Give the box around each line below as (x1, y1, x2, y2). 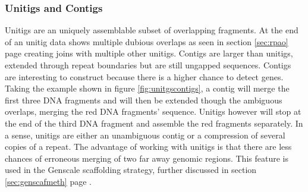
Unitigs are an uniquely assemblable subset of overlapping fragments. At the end (5, 24, 298, 36)
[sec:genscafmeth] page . (5, 175, 92, 187)
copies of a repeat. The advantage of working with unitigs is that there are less (5, 140, 292, 153)
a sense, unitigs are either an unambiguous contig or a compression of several (5, 128, 285, 141)
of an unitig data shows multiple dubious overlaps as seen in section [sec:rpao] (5, 35, 288, 48)
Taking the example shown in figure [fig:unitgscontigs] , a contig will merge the (5, 82, 290, 95)
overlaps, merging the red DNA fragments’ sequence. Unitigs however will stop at (5, 105, 301, 118)
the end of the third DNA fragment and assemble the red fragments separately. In (5, 117, 303, 129)
